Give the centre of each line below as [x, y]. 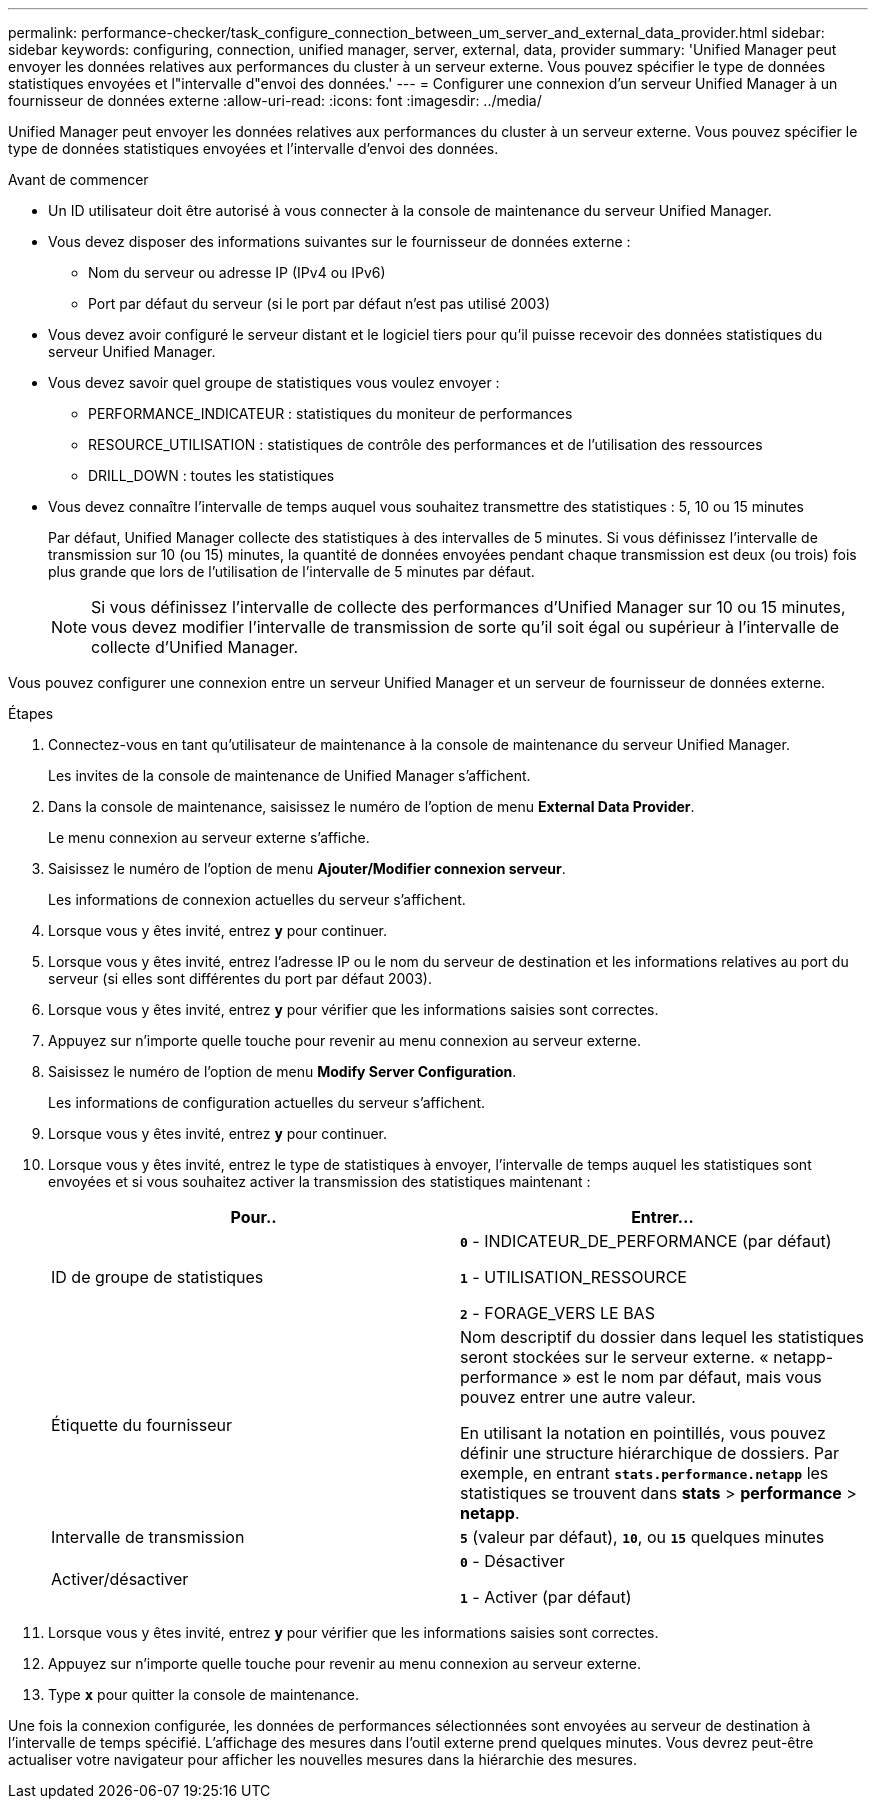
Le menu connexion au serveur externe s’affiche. [209, 837]
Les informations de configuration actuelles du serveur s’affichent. [267, 1102]
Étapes [31, 713]
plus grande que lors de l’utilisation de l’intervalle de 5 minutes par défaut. [291, 571]
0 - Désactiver [512, 1561]
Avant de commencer [78, 179]
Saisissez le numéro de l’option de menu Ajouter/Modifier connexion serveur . [307, 868]
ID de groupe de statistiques [157, 1277]
